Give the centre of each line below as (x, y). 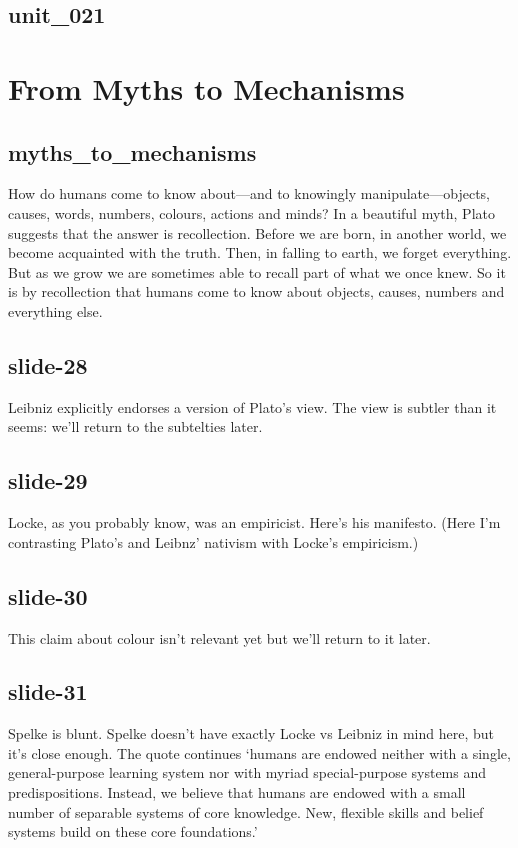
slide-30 (48, 595)
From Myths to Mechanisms (206, 87)
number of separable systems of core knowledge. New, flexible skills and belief (246, 811)
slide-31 (48, 691)
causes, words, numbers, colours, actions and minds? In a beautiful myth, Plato (251, 212)
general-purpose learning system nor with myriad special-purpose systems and (247, 772)
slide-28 (48, 364)
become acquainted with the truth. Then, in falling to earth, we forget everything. (260, 252)
